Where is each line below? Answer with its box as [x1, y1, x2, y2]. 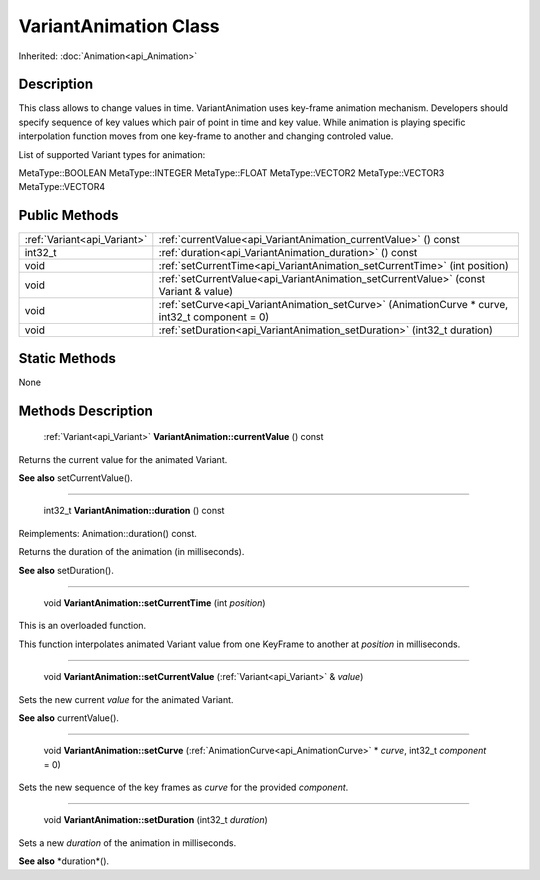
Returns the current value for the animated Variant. [18, 453, 228, 465]
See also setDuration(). [18, 564, 114, 576]
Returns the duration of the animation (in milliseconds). [18, 546, 245, 558]
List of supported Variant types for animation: [18, 148, 206, 160]
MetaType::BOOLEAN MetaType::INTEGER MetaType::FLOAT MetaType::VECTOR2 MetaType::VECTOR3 [18, 167, 445, 179]
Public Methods [18, 207, 119, 224]
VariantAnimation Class [18, 15, 220, 37]
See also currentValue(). [18, 711, 120, 724]
